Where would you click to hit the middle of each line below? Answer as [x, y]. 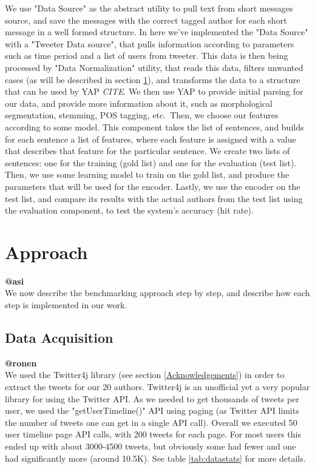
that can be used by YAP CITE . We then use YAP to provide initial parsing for [154, 91]
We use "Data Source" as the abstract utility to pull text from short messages [149, 8]
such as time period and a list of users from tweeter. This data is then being [147, 56]
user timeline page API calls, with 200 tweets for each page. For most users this [153, 434]
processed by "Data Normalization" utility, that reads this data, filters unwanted [154, 67]
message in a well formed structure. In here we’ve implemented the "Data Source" [157, 32]
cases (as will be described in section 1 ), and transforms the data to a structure [153, 79]
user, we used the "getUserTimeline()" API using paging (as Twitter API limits [152, 410]
